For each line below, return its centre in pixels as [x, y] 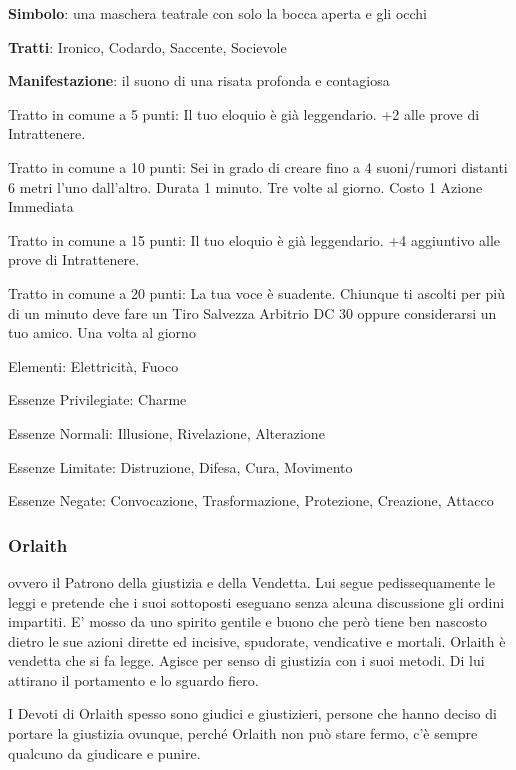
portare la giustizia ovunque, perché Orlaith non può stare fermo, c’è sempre [243, 733]
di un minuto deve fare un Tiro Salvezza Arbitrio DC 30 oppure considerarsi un [252, 312]
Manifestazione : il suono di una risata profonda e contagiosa [199, 80]
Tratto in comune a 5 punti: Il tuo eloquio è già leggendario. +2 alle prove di [244, 113]
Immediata [41, 206]
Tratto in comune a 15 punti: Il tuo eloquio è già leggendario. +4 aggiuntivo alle [254, 239]
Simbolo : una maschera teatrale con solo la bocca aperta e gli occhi [218, 13]
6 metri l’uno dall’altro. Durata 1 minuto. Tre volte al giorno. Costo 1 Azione [245, 186]
